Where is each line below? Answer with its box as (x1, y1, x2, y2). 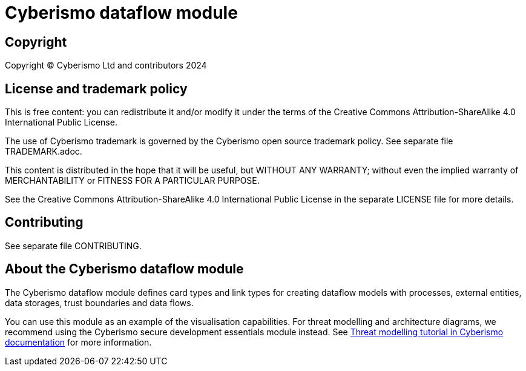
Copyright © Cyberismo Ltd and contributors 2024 (5, 60, 207, 71)
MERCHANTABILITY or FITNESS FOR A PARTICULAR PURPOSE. (5, 175, 260, 186)
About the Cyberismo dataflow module (5, 261, 244, 277)
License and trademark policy (5, 81, 188, 96)
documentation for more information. (5, 336, 152, 347)
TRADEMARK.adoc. (5, 146, 82, 157)
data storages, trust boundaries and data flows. (5, 297, 194, 308)
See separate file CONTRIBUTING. (5, 240, 142, 251)
